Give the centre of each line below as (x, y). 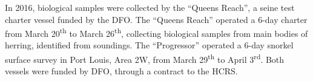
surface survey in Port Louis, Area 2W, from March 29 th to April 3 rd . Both (145, 58)
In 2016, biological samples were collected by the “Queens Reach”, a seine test (150, 7)
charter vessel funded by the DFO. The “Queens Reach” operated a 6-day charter (156, 19)
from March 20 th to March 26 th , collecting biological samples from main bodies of (156, 32)
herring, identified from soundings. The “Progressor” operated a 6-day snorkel (149, 45)
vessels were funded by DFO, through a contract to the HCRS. (121, 71)
